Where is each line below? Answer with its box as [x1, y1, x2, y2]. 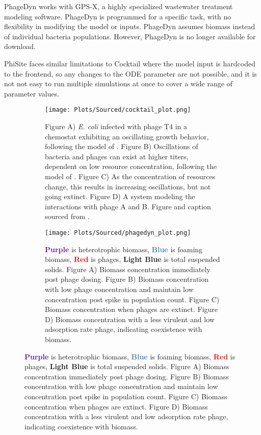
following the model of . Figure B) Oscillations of [45, 141, 198, 152]
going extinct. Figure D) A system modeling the [45, 191, 195, 202]
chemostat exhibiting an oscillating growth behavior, [45, 131, 209, 141]
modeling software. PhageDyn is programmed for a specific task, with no [4, 11, 231, 21]
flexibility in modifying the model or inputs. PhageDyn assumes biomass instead [4, 21, 255, 32]
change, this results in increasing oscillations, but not [45, 181, 211, 191]
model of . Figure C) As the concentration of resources [45, 171, 216, 181]
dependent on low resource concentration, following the [45, 161, 217, 172]
